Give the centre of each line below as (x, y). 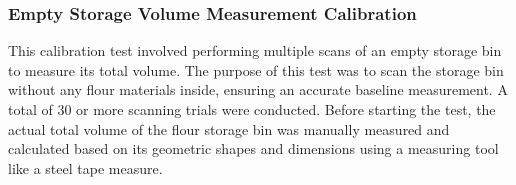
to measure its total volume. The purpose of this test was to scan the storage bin (256, 69)
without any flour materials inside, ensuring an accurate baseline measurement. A (258, 89)
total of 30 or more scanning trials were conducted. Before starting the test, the (252, 109)
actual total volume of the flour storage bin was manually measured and (229, 128)
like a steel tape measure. (85, 167)
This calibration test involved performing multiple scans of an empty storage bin (255, 50)
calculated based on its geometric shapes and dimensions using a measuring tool (253, 148)
